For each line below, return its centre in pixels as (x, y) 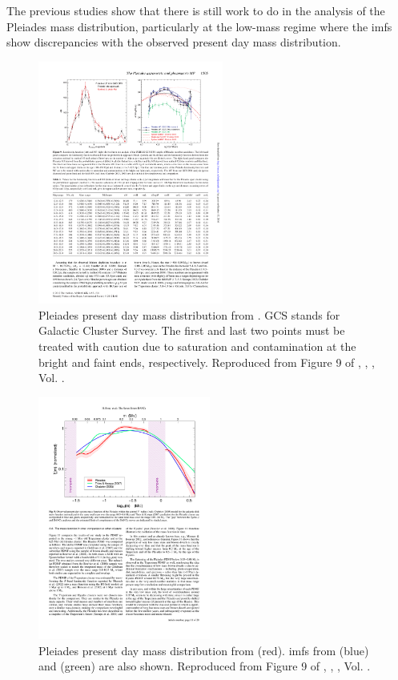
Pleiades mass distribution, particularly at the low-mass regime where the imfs (199, 26)
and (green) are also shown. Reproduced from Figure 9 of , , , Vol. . (205, 666)
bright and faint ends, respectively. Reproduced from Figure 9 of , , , (207, 362)
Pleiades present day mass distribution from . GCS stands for (189, 314)
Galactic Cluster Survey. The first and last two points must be (192, 330)
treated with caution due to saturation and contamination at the (197, 346)
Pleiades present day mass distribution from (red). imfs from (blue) (204, 650)
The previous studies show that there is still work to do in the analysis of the (196, 10)
